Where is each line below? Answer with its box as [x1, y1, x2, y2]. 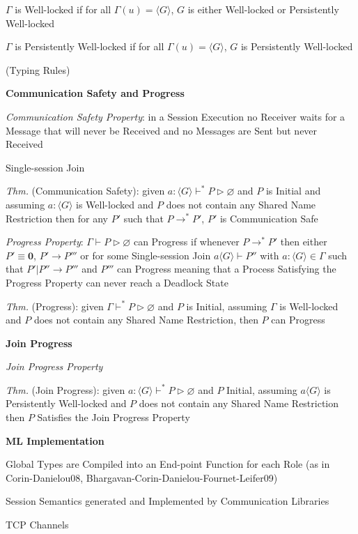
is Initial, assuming [186, 298, 267, 313]
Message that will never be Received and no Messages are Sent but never [6, 123, 318, 137]
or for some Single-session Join [80, 247, 211, 262]
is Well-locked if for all [15, 2, 111, 16]
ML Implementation [6, 433, 104, 448]
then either [280, 234, 327, 249]
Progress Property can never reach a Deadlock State [6, 275, 228, 289]
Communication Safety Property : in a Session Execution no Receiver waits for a [6, 109, 345, 123]
